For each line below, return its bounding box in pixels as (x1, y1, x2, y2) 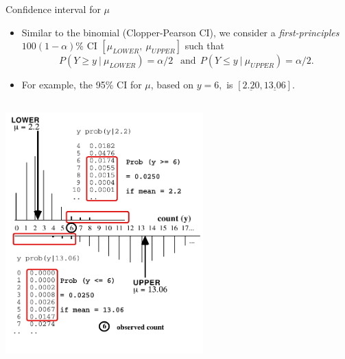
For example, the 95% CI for (21, 77, 142, 92)
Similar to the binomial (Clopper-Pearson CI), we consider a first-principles (21, 25, 340, 39)
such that (185, 38, 224, 53)
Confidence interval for (5, 2, 101, 16)
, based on (150, 77, 194, 92)
